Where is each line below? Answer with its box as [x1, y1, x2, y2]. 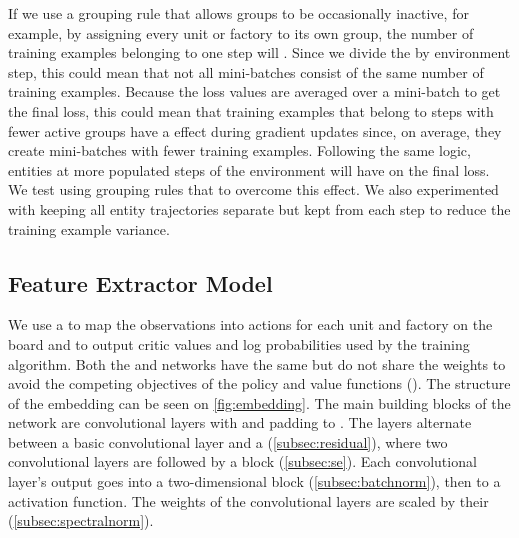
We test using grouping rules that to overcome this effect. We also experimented [8, 179, 499, 200]
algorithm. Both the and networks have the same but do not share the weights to [8, 353, 506, 374]
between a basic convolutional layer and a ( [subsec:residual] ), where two [8, 431, 448, 452]
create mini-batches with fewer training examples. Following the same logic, [8, 140, 471, 161]
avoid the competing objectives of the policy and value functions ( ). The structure [8, 373, 511, 394]
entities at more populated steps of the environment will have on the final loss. [8, 159, 490, 180]
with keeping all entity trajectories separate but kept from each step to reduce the [8, 198, 511, 219]
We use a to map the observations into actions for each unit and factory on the [8, 314, 493, 335]
